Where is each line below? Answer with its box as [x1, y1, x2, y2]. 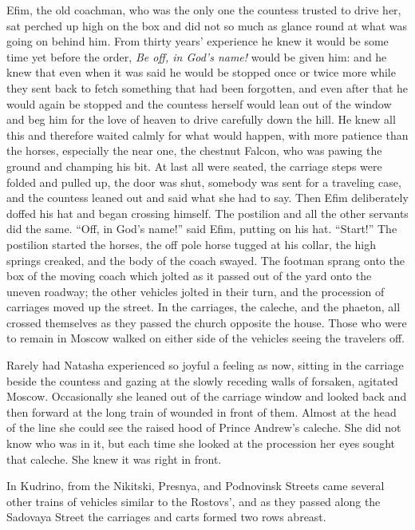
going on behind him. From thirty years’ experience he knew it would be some [6, 33, 389, 49]
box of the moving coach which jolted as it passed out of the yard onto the [6, 267, 372, 284]
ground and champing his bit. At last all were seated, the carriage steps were [6, 157, 382, 174]
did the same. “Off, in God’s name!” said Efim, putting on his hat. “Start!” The [6, 220, 397, 237]
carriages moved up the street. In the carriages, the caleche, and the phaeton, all [6, 299, 401, 315]
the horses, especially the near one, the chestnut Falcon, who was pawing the [6, 142, 382, 159]
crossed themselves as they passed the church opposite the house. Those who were [6, 314, 407, 330]
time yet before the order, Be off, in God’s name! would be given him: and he [6, 48, 387, 65]
